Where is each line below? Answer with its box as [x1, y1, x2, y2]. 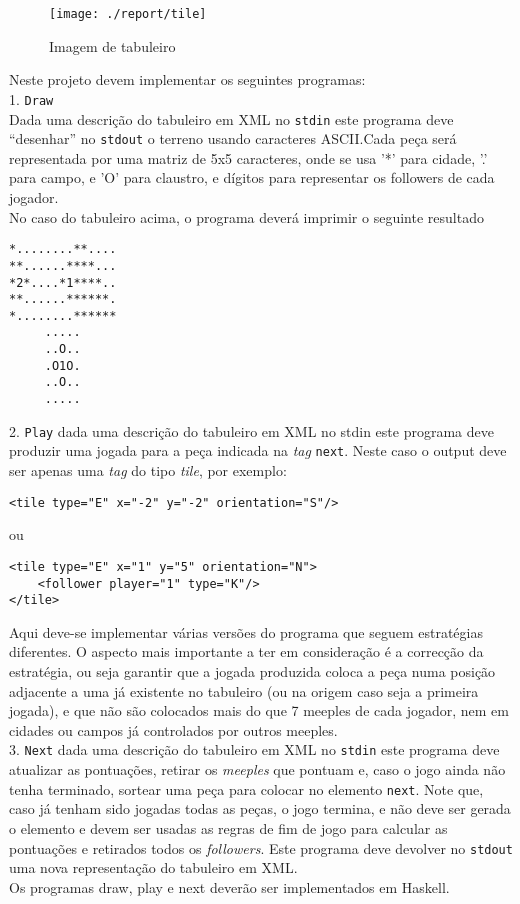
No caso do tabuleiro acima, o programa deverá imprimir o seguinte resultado [9, 206, 484, 227]
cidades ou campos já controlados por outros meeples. [9, 719, 338, 740]
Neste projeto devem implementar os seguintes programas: [9, 69, 366, 90]
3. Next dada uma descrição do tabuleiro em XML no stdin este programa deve [9, 739, 500, 760]
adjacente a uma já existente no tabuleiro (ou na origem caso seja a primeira [9, 680, 479, 701]
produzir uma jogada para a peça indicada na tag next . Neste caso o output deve [9, 440, 507, 461]
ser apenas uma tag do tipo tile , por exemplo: [9, 460, 287, 481]
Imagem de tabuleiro [49, 35, 176, 56]
